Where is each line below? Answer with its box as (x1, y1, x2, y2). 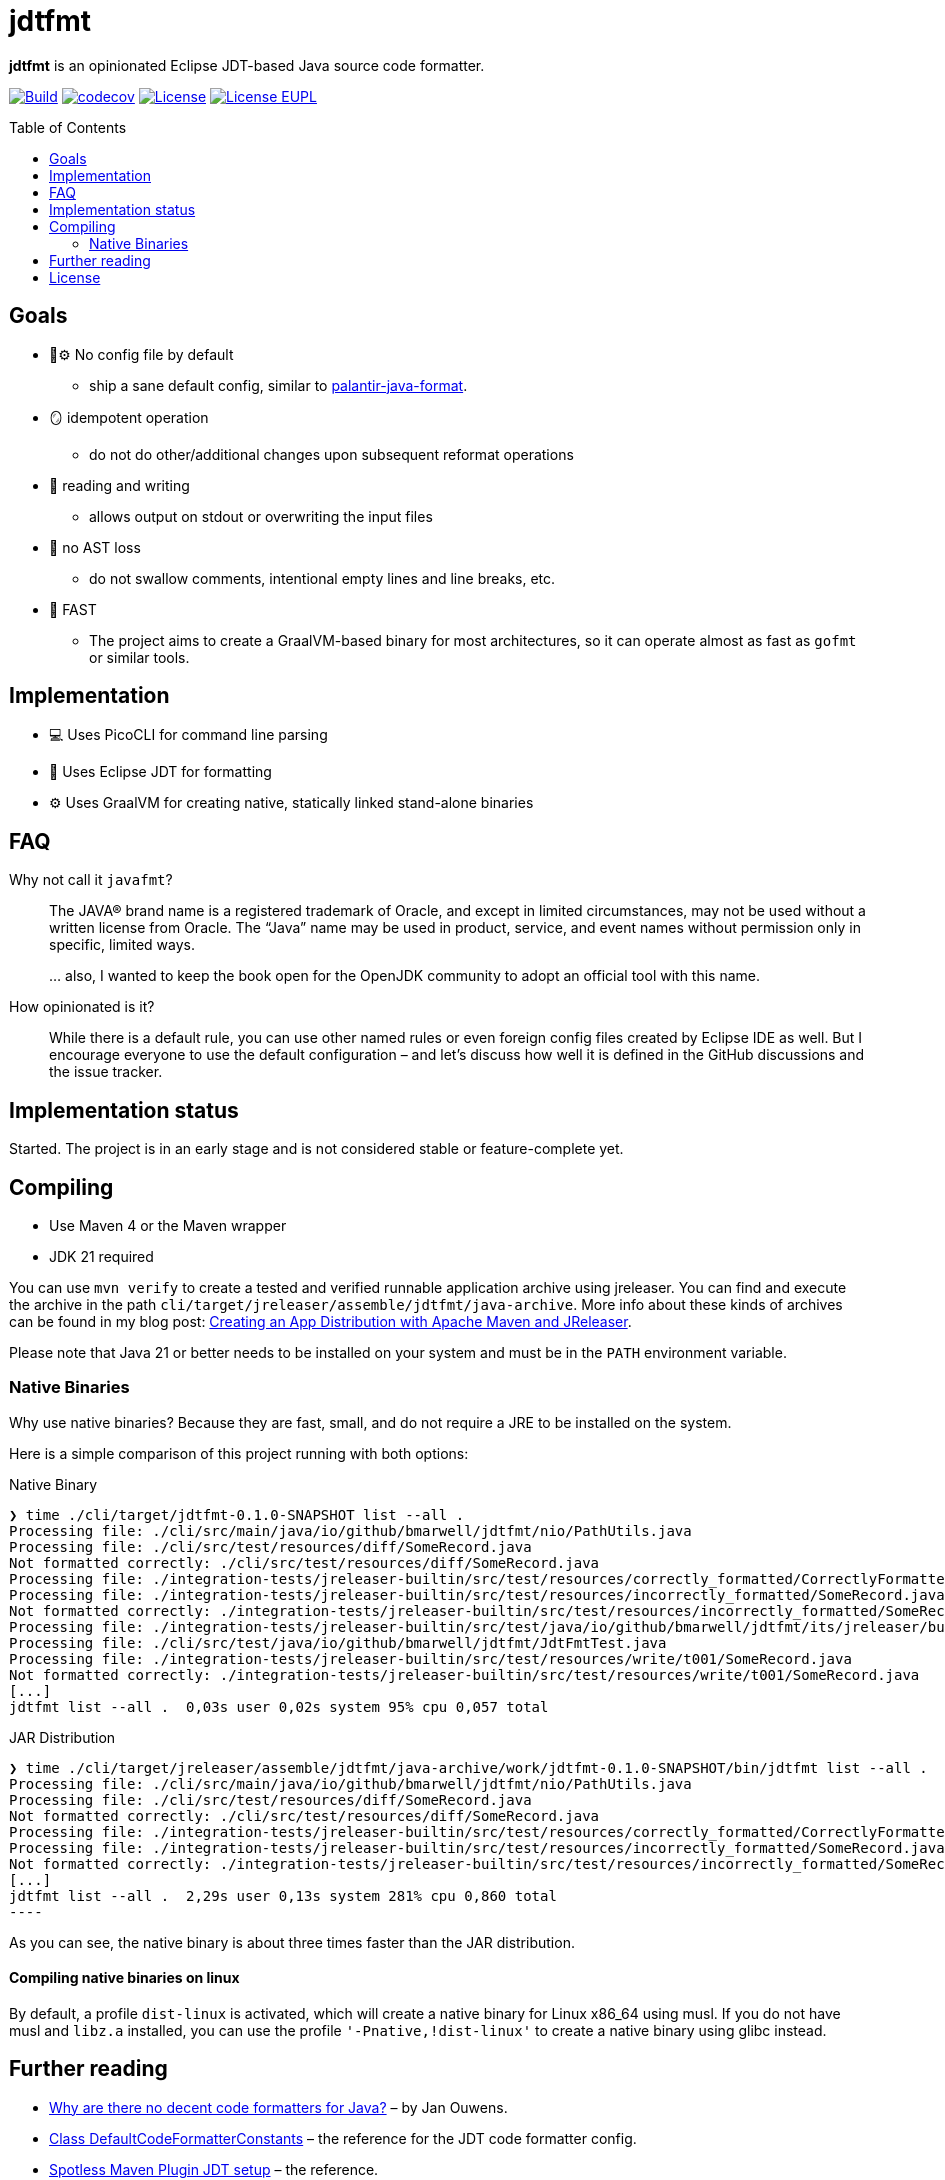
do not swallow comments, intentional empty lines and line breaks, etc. (89, 569, 556, 587)
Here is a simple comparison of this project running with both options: (9, 1444, 469, 1462)
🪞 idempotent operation (49, 408, 209, 426)
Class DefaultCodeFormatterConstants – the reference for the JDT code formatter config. (49, 2129, 637, 2147)
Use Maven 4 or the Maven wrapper (49, 1216, 287, 1234)
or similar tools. (89, 648, 190, 666)
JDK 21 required (49, 1247, 154, 1265)
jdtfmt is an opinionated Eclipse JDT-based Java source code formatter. (9, 56, 485, 74)
